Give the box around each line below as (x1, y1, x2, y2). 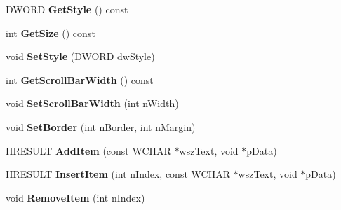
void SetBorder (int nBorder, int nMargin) (6, 119, 196, 134)
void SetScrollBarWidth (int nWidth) (6, 96, 179, 111)
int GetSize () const (6, 25, 95, 40)
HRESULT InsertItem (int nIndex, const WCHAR (6, 167, 230, 181)
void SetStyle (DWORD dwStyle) (6, 49, 155, 64)
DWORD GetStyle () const (6, 2, 128, 16)
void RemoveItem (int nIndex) (6, 190, 145, 204)
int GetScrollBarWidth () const (6, 72, 154, 87)
